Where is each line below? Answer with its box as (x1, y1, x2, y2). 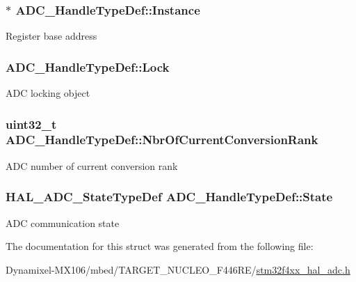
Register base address (6, 29, 97, 43)
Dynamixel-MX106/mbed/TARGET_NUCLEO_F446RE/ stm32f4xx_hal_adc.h (6, 262, 350, 276)
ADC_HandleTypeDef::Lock (6, 58, 170, 75)
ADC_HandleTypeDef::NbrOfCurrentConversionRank (6, 131, 318, 148)
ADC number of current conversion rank (6, 158, 178, 173)
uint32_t (6, 115, 57, 132)
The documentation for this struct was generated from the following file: (6, 239, 314, 253)
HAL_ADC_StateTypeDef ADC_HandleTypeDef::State (6, 188, 333, 205)
